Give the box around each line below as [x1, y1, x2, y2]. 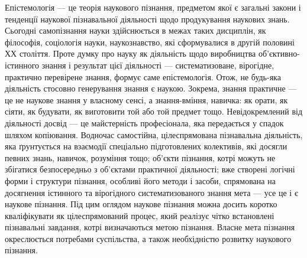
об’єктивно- [258, 47, 300, 60]
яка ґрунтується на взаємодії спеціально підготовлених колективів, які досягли [5, 140, 287, 152]
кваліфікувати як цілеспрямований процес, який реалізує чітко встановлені [5, 209, 274, 221]
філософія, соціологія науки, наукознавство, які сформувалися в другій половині [5, 35, 295, 48]
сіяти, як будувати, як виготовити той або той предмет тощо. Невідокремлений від [5, 105, 303, 117]
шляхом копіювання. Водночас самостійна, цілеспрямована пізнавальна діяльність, [5, 128, 303, 141]
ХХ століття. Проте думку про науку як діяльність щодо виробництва [5, 47, 256, 60]
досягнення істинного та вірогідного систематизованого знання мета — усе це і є [5, 186, 298, 198]
